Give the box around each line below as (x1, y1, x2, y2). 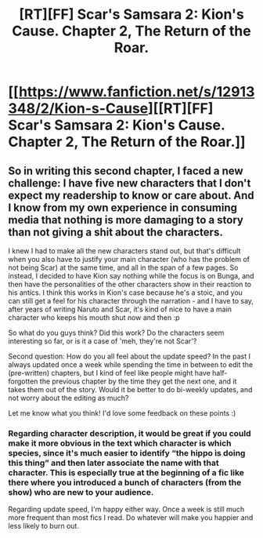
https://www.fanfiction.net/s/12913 (18, 83, 255, 101)
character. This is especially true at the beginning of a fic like (8, 467, 245, 478)
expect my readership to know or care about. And (8, 188, 254, 202)
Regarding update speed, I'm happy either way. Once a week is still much (8, 504, 245, 514)
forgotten (8, 376, 38, 386)
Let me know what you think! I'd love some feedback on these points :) (8, 409, 236, 417)
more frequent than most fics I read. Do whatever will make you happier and (8, 513, 254, 522)
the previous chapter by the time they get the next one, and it (39, 376, 237, 386)
